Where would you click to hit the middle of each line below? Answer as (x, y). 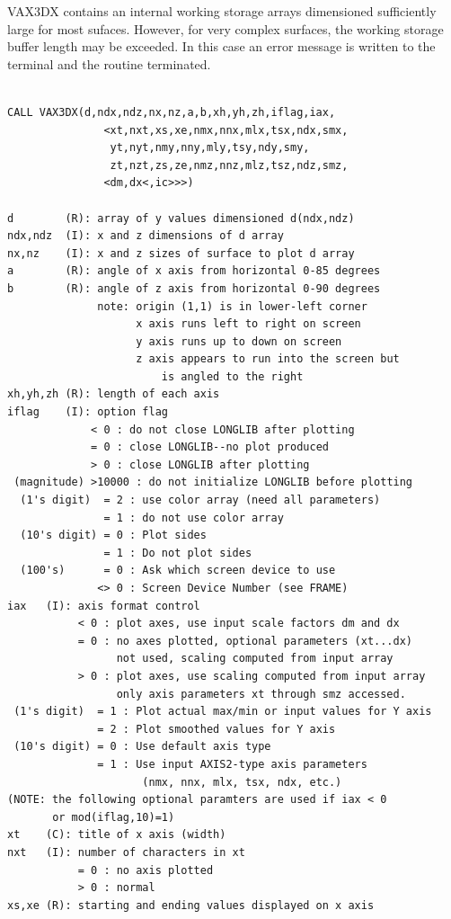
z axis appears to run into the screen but (268, 359)
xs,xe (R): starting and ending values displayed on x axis (191, 905)
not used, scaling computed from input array (255, 659)
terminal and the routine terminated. (109, 63)
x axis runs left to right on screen (248, 324)
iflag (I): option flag (88, 412)
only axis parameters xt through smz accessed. (261, 694)
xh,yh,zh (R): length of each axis (114, 394)
